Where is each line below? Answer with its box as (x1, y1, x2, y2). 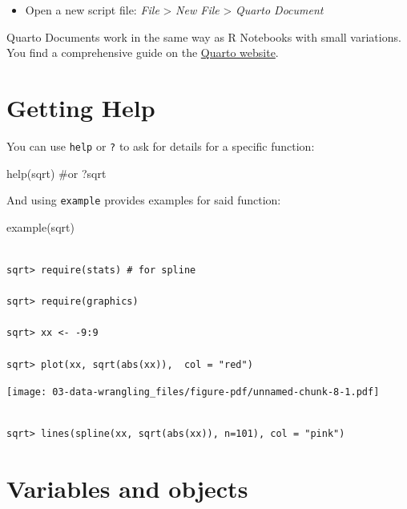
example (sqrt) (6, 218, 75, 235)
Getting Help (6, 91, 155, 123)
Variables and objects (6, 472, 248, 505)
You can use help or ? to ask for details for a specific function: (6, 137, 315, 154)
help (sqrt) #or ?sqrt (6, 164, 107, 181)
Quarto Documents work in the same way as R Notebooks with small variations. (6, 28, 401, 45)
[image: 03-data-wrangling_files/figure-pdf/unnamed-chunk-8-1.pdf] (6, 386, 380, 398)
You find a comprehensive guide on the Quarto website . (6, 44, 279, 61)
